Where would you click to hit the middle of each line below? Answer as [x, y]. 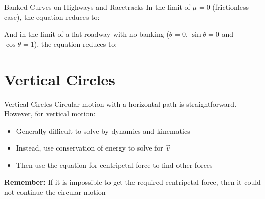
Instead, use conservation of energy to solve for [90, 148]
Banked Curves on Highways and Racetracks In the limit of [97, 7]
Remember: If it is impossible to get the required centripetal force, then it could [132, 182]
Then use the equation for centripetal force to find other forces [114, 165]
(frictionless [230, 7]
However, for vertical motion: [50, 114]
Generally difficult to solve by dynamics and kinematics [103, 130]
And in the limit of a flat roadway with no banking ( [87, 34]
